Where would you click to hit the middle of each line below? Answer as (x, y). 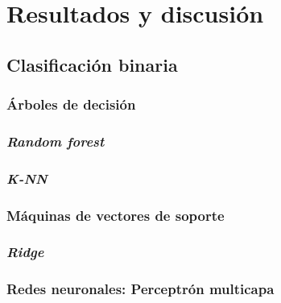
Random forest (56, 141)
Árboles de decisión (71, 104)
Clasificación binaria (92, 64)
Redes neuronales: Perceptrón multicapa (140, 289)
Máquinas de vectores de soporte (116, 215)
